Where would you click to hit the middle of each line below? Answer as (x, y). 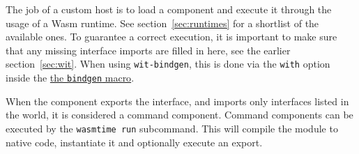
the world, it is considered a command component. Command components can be (179, 115)
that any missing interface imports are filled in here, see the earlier (148, 50)
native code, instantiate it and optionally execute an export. (134, 142)
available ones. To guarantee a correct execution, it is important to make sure (171, 37)
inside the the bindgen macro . (70, 78)
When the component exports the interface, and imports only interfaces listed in (177, 101)
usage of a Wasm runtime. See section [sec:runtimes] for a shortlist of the (162, 23)
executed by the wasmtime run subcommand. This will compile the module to (172, 128)
